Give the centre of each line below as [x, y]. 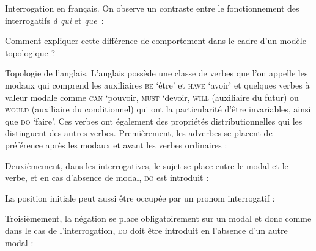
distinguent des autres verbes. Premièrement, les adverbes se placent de [139, 133]
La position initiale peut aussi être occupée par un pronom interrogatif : [140, 198]
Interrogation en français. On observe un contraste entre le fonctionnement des [152, 8]
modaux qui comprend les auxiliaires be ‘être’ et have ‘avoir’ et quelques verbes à [157, 85]
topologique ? [30, 52]
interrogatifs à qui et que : [54, 20]
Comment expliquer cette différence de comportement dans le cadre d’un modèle [156, 41]
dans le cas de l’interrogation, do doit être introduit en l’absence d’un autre [146, 230]
